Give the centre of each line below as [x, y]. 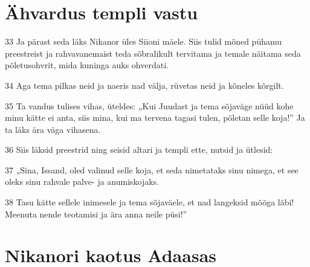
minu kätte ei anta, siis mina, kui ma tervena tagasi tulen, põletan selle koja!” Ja [155, 117]
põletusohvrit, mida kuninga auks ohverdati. [87, 65]
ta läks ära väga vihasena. [53, 129]
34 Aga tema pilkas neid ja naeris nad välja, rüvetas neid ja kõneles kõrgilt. [144, 85]
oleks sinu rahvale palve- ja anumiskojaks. [82, 182]
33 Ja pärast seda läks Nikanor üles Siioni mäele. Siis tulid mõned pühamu [144, 41]
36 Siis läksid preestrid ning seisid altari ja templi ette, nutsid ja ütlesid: [139, 150]
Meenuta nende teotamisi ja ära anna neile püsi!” [96, 214]
